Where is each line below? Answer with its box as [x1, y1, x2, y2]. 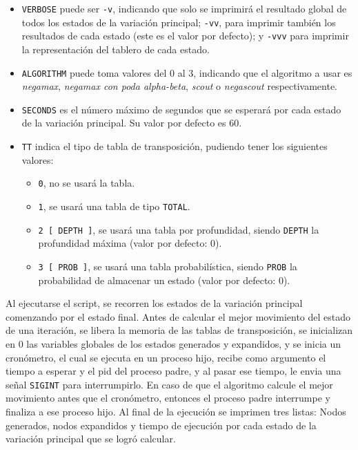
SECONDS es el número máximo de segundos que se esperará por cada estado [21, 102, 341, 116]
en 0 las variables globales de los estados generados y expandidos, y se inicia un [6, 336, 341, 350]
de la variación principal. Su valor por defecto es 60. [21, 115, 242, 130]
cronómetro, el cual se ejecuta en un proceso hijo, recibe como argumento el [6, 350, 326, 364]
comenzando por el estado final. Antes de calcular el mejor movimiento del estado [6, 309, 351, 324]
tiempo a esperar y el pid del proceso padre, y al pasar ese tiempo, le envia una [6, 364, 341, 378]
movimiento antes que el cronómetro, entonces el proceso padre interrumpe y [6, 391, 330, 405]
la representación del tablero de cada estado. [21, 41, 210, 56]
